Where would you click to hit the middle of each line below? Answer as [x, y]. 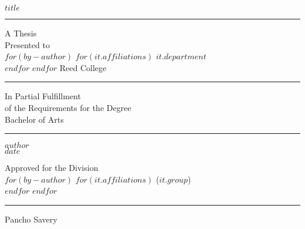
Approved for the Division [52, 168]
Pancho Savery [31, 219]
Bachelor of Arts [34, 119]
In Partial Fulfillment [43, 96]
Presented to [27, 44]
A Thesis [21, 33]
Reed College [83, 67]
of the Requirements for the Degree [68, 107]
